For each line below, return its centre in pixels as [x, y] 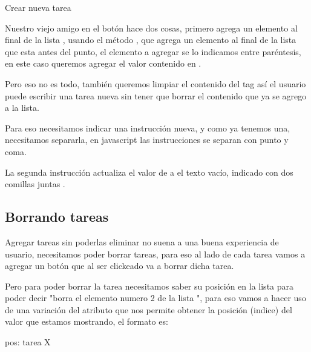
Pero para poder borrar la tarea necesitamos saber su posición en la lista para [149, 286]
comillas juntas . [35, 184]
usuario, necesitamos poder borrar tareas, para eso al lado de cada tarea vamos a [155, 254]
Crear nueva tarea [38, 7]
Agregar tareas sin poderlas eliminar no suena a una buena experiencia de [142, 241]
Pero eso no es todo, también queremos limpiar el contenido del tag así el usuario [155, 83]
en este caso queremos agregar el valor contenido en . [103, 63]
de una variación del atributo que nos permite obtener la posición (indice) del [149, 309]
